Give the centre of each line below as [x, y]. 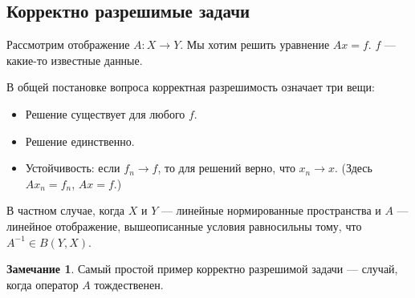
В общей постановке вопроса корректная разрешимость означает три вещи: [191, 87]
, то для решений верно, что [226, 168]
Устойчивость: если [73, 168]
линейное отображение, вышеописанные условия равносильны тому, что [184, 226]
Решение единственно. [80, 141]
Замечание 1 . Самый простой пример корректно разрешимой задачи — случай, [202, 269]
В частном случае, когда [66, 210]
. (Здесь [354, 168]
